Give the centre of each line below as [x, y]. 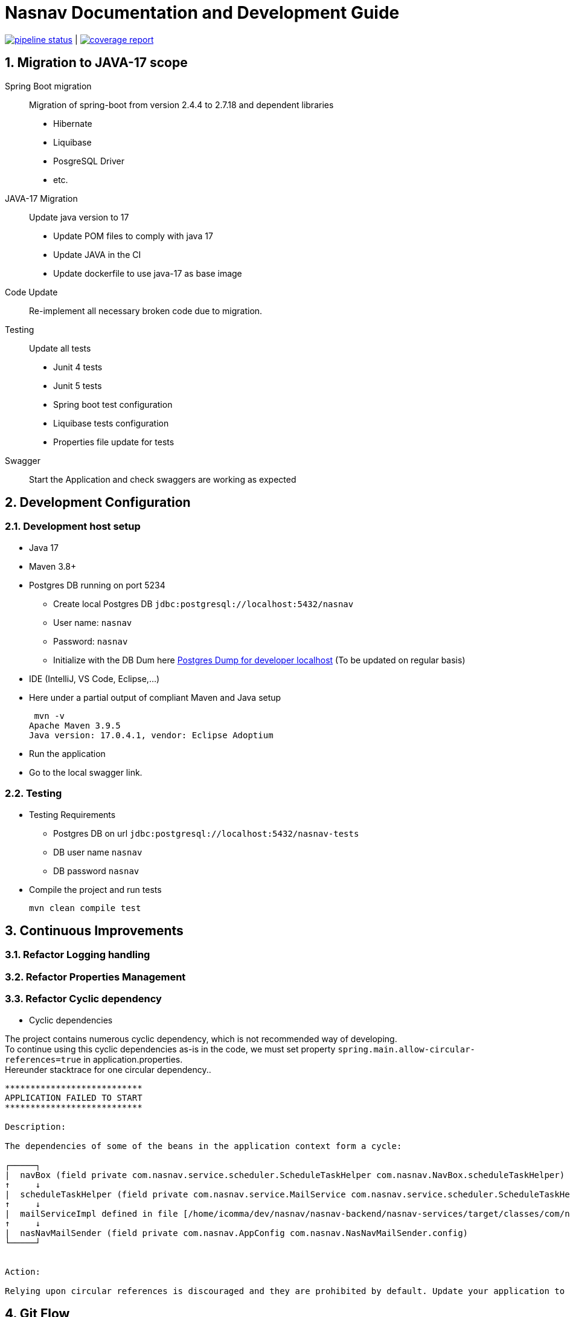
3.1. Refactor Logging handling [78, 955]
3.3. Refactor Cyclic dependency [83, 999]
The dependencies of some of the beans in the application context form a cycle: [203, 1146]
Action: [23, 1271]
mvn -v [50, 716]
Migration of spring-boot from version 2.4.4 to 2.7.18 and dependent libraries [181, 105]
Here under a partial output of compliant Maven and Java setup [155, 697]
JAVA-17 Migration [41, 198]
